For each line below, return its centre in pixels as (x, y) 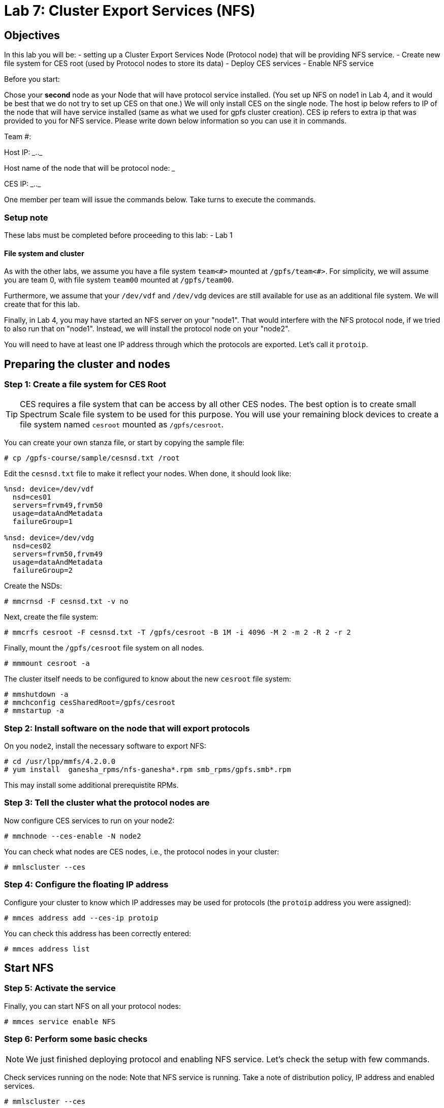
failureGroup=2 (42, 571)
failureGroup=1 (42, 522)
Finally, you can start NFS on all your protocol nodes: (92, 1006)
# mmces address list (47, 949)
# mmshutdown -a (36, 695)
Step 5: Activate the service (60, 988)
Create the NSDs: (33, 586)
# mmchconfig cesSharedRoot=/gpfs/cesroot (90, 703)
